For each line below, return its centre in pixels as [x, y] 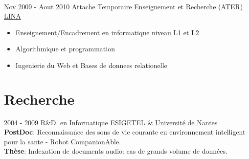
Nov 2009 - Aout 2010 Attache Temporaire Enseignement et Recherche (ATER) [124, 6]
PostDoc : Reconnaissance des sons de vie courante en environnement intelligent [125, 132]
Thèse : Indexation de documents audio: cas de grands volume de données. [116, 151]
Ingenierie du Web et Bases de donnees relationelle [91, 65]
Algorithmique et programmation [65, 49]
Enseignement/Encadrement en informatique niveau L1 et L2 [107, 32]
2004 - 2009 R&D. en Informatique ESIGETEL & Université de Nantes [111, 122]
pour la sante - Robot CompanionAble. [63, 141]
